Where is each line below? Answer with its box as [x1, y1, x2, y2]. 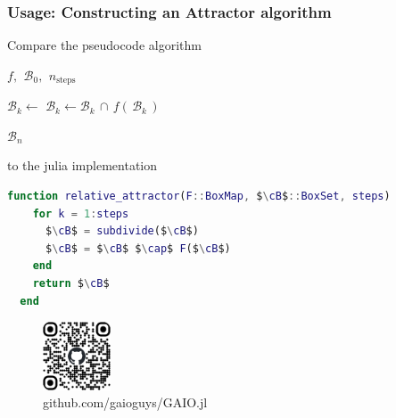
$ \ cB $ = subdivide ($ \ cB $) [45, 225, 199, 238]
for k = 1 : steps [32, 207, 129, 220]
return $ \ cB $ [32, 277, 110, 291]
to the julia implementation [7, 156, 158, 175]
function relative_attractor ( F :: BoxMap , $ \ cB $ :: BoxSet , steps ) [7, 190, 391, 203]
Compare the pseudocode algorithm [7, 36, 202, 54]
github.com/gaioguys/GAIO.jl [43, 393, 208, 412]
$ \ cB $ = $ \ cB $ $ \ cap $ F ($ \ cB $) [45, 242, 231, 255]
